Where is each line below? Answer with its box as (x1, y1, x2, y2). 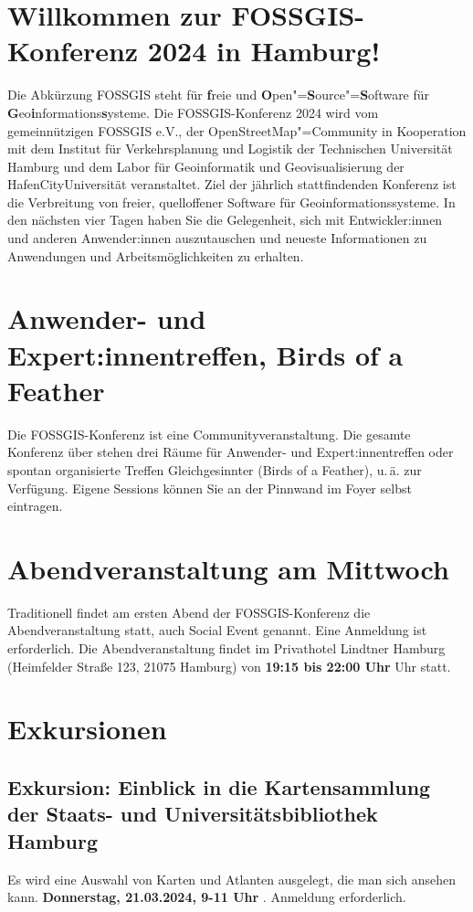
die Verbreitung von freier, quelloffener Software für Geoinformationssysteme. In (7, 192, 456, 211)
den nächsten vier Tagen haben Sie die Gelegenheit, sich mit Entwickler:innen (7, 210, 443, 229)
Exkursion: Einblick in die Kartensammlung (7, 772, 431, 801)
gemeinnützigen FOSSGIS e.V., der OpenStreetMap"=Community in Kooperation (7, 121, 467, 140)
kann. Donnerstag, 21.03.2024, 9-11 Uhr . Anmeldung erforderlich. (7, 887, 406, 907)
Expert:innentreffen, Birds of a (7, 335, 404, 373)
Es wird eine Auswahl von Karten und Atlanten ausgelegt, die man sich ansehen (7, 869, 457, 888)
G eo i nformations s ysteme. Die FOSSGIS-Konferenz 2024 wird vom (7, 102, 379, 122)
